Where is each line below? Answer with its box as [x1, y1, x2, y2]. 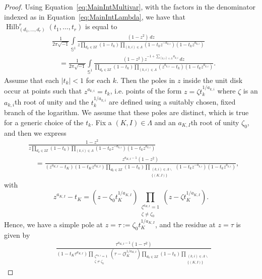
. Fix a [91, 117, 112, 127]
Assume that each [4, 74, 59, 85]
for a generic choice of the [4, 117, 84, 127]
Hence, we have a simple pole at [4, 219, 103, 229]
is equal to [85, 21, 117, 32]
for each [86, 74, 110, 85]
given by [4, 229, 30, 240]
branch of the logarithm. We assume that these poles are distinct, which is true [4, 107, 249, 118]
